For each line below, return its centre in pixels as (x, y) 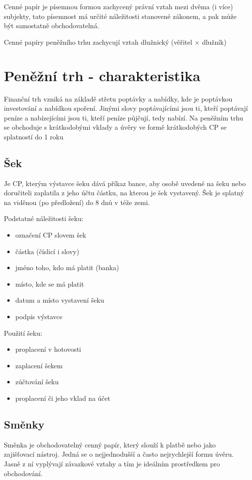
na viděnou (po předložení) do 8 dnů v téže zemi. (77, 202)
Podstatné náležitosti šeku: (44, 218)
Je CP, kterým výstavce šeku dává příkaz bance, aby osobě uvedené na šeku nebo (125, 183)
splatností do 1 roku (34, 136)
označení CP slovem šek (51, 235)
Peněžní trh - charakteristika (102, 75)
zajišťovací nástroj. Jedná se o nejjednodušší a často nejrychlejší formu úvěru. (119, 454)
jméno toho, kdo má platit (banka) (67, 267)
